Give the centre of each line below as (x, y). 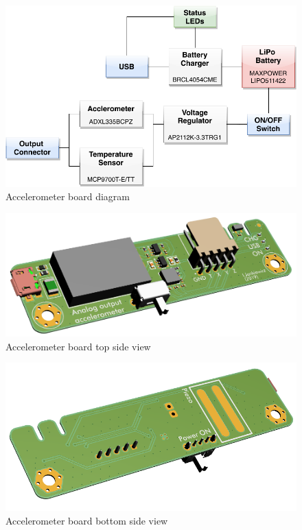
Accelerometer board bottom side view (87, 520)
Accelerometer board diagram (68, 196)
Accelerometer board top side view (78, 346)
